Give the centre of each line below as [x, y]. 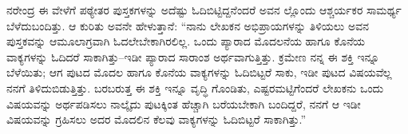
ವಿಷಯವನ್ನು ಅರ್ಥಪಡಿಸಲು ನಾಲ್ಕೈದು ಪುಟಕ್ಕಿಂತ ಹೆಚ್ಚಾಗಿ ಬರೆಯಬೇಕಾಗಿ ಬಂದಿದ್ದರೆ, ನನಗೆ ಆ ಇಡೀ [184, 103]
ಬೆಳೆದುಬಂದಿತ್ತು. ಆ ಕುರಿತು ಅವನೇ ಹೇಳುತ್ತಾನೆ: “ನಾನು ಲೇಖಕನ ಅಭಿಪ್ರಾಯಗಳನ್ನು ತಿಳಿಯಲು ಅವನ [188, 25]
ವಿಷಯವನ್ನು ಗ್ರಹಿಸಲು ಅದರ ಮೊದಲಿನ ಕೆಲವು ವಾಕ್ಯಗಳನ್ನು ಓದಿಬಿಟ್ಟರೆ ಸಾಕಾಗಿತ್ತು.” [156, 119]
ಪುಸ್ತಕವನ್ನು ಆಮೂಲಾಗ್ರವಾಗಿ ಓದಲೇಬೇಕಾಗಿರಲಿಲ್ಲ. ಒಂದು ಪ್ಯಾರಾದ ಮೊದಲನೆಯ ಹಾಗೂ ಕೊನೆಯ [186, 41]
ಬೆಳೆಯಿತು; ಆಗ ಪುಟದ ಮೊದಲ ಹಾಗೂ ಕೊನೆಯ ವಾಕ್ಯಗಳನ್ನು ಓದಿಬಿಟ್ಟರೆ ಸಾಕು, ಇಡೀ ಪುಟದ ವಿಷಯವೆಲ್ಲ [199, 72]
